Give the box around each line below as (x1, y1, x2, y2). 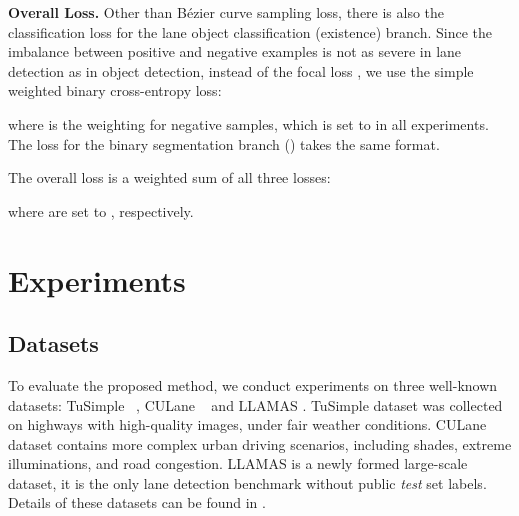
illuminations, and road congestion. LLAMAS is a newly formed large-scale (8, 453, 468, 474)
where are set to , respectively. (8, 200, 194, 221)
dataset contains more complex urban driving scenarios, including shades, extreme (8, 433, 512, 454)
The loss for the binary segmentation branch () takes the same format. (8, 133, 440, 154)
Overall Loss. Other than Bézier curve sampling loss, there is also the (8, 2, 445, 22)
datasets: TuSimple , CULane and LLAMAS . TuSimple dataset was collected (8, 394, 503, 415)
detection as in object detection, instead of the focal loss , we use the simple (8, 60, 474, 81)
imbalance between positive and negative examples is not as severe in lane (8, 41, 462, 62)
